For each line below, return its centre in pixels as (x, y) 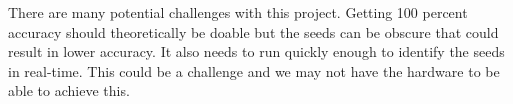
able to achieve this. (69, 90)
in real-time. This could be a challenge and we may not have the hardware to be (254, 70)
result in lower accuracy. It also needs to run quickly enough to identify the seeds (256, 51)
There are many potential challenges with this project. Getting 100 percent (238, 12)
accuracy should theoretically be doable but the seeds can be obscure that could (253, 31)
